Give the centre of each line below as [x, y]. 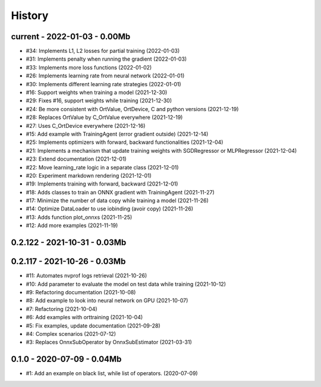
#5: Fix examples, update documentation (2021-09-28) [93, 325]
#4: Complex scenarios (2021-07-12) [71, 333]
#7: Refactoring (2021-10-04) [62, 309]
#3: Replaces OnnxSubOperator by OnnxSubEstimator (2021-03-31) [109, 342]
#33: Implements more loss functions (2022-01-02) [89, 67]
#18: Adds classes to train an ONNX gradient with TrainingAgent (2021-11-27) [120, 192]
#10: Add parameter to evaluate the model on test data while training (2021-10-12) [126, 284]
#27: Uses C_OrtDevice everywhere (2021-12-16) [86, 125]
